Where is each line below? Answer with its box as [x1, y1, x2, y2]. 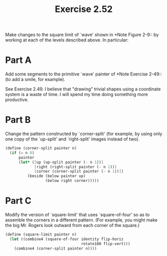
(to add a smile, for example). [5, 76, 66, 82]
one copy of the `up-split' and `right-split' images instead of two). [5, 136, 140, 142]
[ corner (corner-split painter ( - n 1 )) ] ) [34, 169, 124, 174]
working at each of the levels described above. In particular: [5, 37, 129, 43]
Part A [5, 54, 31, 66]
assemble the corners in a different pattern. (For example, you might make [5, 217, 158, 223]
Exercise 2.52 [54, 3, 113, 15]
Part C [5, 195, 31, 206]
